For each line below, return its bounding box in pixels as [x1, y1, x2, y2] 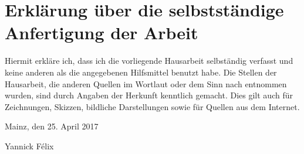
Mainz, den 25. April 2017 [5, 120, 99, 132]
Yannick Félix [5, 139, 54, 152]
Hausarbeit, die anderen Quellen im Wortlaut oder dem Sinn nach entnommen [5, 77, 287, 90]
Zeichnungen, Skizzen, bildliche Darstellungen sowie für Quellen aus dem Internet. [5, 100, 300, 112]
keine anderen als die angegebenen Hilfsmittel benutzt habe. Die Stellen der [5, 66, 277, 78]
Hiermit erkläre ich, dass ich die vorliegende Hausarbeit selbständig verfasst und [5, 54, 293, 67]
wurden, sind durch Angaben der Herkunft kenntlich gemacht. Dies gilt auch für [5, 89, 293, 101]
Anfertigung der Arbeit [5, 20, 198, 45]
